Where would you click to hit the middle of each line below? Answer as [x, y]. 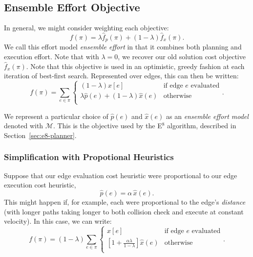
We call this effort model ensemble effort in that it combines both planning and [123, 47]
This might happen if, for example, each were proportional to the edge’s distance [125, 202]
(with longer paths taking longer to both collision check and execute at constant [124, 211]
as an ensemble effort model [207, 116]
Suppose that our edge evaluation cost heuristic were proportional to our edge [121, 175]
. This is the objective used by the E [107, 126]
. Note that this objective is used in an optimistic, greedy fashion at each [135, 66]
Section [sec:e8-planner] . [40, 135]
